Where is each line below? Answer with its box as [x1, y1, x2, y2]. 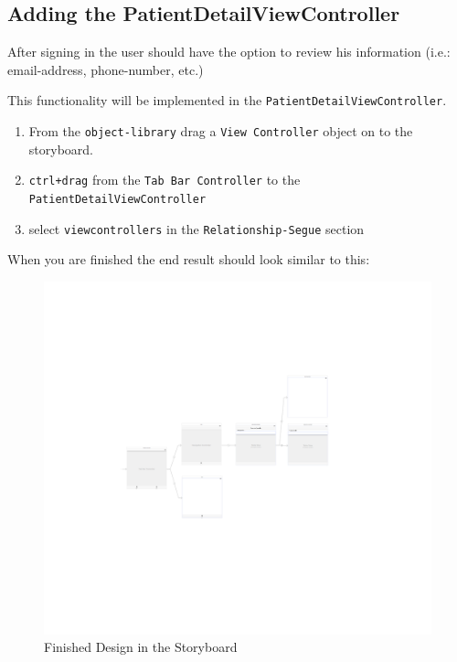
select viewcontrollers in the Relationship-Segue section [28, 219, 365, 238]
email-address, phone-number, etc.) [7, 59, 204, 79]
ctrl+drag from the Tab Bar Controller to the [28, 170, 301, 189]
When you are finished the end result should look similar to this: [7, 250, 370, 269]
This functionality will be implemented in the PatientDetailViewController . [7, 91, 447, 110]
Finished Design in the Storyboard [44, 637, 238, 657]
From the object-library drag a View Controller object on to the [28, 122, 413, 141]
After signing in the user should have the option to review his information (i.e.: [7, 42, 451, 61]
